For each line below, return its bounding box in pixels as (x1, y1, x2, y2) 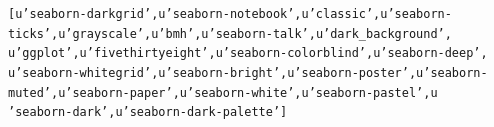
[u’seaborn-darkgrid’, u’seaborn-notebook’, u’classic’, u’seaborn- (8, 7, 452, 21)
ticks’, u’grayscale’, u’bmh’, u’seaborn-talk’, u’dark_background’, (8, 26, 452, 41)
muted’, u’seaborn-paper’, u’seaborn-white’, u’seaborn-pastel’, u (8, 85, 438, 100)
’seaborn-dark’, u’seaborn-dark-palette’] (8, 105, 288, 120)
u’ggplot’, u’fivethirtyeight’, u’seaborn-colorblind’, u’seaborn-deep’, (8, 46, 488, 61)
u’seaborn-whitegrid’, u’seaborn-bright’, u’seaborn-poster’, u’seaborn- (8, 65, 488, 80)
